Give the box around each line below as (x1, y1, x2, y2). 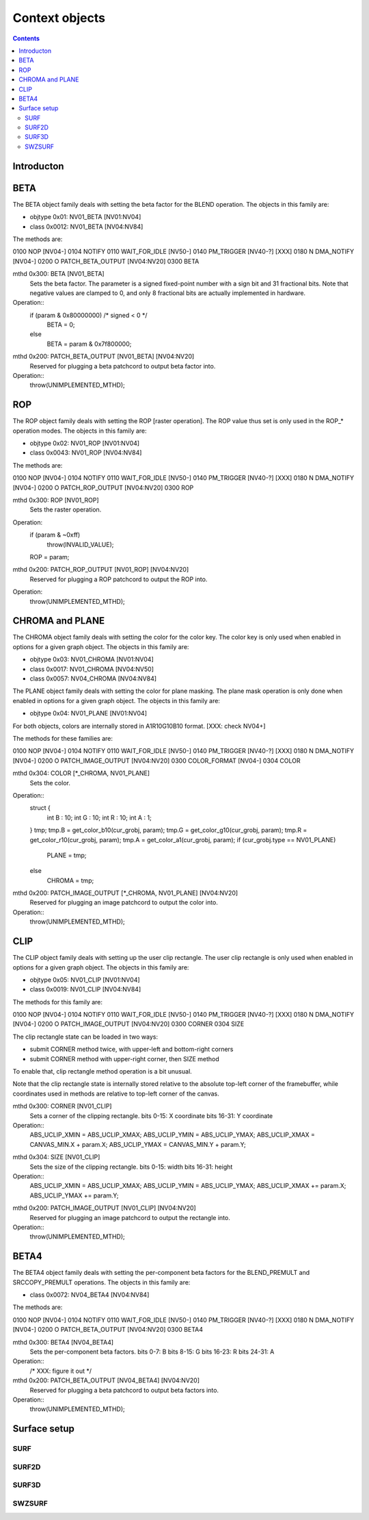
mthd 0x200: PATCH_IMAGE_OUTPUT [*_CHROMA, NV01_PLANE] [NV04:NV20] (12, 889, 238, 897)
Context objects (12, 10, 106, 25)
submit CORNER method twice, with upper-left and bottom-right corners (29, 1045, 234, 1054)
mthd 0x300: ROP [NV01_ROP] (12, 496, 99, 505)
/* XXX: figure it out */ (29, 1367, 92, 1375)
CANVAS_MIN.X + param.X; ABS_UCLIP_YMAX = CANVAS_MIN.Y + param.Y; (29, 1140, 246, 1148)
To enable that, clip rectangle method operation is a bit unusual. (12, 1067, 193, 1076)
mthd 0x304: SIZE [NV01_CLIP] (12, 1153, 100, 1161)
